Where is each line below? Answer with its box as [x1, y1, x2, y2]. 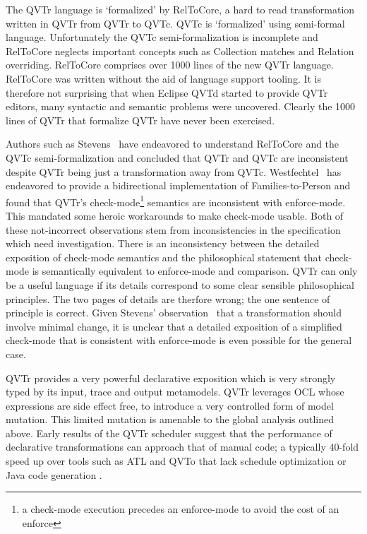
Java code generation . [6, 467, 102, 482]
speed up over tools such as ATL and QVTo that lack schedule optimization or [6, 453, 347, 468]
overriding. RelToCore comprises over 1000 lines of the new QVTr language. [6, 57, 334, 72]
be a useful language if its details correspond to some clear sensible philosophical [6, 277, 354, 292]
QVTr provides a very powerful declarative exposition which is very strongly [6, 370, 336, 385]
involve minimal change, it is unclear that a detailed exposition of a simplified [6, 319, 342, 333]
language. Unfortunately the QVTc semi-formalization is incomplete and [6, 30, 318, 44]
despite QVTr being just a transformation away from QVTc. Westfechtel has [6, 164, 342, 179]
